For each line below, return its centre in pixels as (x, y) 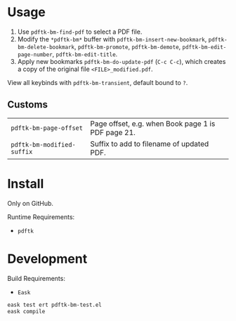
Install (26, 184)
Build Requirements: (36, 278)
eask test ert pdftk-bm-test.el (54, 305)
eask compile (26, 311)
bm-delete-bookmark (46, 47)
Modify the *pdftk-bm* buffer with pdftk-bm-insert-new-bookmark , (112, 39)
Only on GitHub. (31, 203)
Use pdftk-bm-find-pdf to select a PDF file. (80, 32)
